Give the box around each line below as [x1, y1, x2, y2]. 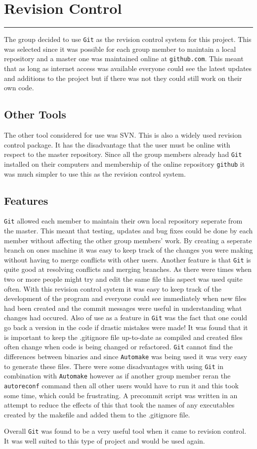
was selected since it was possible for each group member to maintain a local [4, 43, 236, 54]
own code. [4, 82, 34, 93]
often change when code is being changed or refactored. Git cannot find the [4, 341, 233, 352]
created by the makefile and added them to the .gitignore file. [4, 409, 190, 419]
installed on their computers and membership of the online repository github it [4, 158, 245, 169]
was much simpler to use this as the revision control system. [4, 168, 186, 179]
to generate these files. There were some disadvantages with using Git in [4, 361, 223, 371]
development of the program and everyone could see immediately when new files [4, 293, 247, 303]
